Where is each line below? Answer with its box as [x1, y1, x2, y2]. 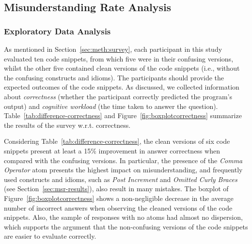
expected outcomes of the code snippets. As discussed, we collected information [4, 82, 239, 92]
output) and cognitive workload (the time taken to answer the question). [4, 101, 218, 111]
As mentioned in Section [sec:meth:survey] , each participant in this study [4, 44, 222, 54]
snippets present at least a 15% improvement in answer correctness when [4, 145, 220, 155]
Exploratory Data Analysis [4, 25, 111, 37]
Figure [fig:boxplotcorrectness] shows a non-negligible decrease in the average [4, 193, 234, 203]
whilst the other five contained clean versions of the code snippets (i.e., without [4, 63, 240, 73]
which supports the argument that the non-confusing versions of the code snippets [4, 221, 248, 231]
